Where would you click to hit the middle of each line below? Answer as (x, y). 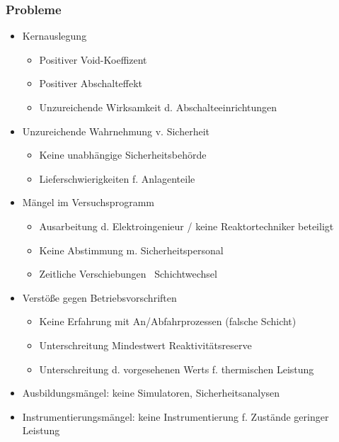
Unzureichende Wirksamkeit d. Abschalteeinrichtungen (158, 107)
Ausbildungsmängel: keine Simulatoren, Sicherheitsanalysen (151, 393)
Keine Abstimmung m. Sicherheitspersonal (131, 250)
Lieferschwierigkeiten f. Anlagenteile (117, 178)
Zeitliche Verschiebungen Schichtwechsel (128, 274)
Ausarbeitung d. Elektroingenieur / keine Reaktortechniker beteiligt (186, 226)
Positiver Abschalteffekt (91, 83)
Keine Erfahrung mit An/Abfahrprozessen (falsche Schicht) (168, 321)
